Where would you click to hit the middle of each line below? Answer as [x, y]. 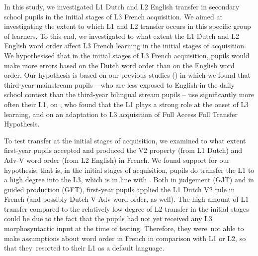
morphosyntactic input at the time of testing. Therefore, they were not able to [124, 228]
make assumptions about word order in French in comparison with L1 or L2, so [125, 238]
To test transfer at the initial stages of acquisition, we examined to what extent [125, 140]
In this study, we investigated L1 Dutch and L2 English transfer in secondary [122, 6]
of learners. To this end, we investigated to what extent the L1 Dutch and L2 [122, 36]
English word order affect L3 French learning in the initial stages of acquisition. [125, 46]
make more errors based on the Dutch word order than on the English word [119, 65]
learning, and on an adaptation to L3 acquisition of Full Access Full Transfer [121, 114]
